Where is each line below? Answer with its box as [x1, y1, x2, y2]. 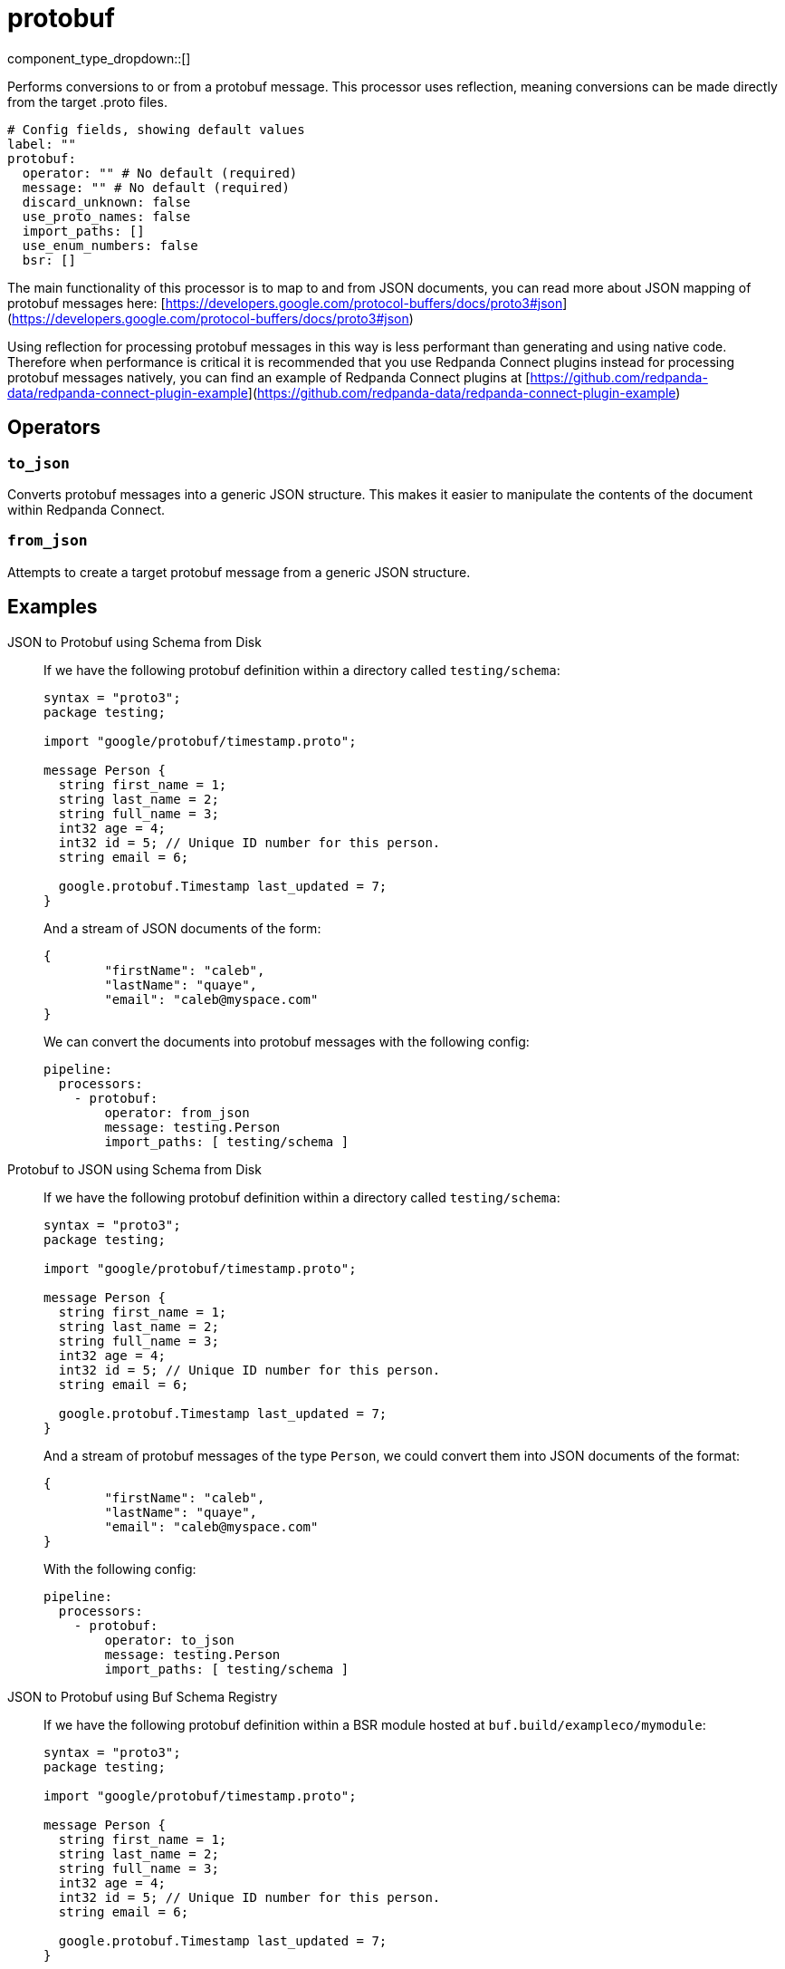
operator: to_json [104, 1632, 235, 1647]
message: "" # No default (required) [22, 179, 290, 195]
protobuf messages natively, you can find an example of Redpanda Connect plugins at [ [7, 369, 531, 385]
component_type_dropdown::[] [7, 50, 191, 66]
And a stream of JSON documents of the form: [43, 920, 321, 936]
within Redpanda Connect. [7, 501, 165, 517]
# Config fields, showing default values [7, 121, 305, 137]
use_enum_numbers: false [22, 237, 198, 253]
